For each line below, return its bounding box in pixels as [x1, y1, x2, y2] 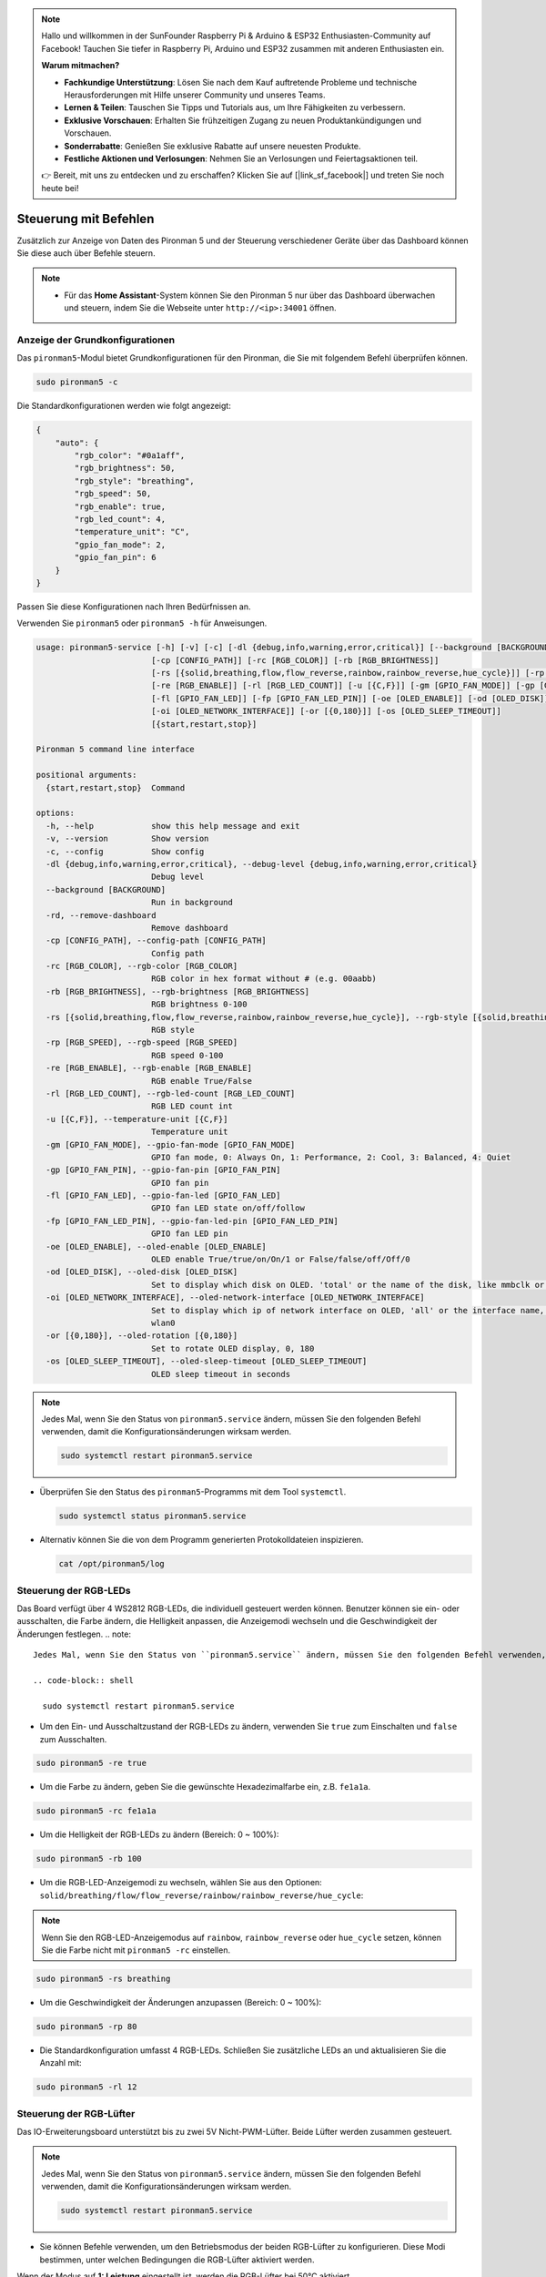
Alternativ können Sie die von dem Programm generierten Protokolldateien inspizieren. [39, 1535, 364, 1546]
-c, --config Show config [45, 846, 205, 856]
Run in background [150, 897, 234, 908]
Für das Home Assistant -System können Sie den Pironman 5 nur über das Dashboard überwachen [64, 290, 436, 301]
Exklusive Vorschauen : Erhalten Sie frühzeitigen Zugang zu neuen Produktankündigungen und [64, 115, 422, 126]
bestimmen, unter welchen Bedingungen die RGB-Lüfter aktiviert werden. [39, 2254, 315, 2265]
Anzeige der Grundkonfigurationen [16, 333, 176, 346]
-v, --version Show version [45, 833, 209, 844]
